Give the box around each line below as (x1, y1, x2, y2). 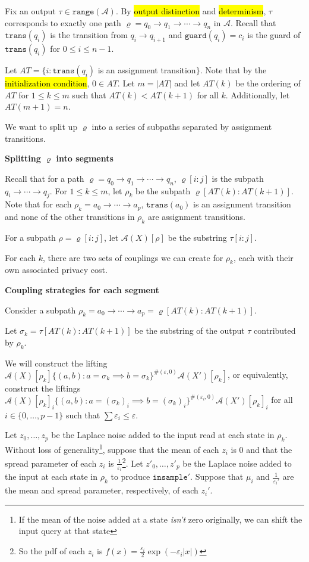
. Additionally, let (225, 88, 290, 101)
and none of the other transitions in (5, 210, 135, 223)
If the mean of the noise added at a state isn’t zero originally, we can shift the (18, 513, 302, 525)
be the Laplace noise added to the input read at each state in (51, 429, 275, 441)
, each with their (234, 251, 294, 263)
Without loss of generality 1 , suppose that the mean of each (5, 441, 219, 455)
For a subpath (5, 231, 56, 243)
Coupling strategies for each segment (5, 283, 159, 296)
